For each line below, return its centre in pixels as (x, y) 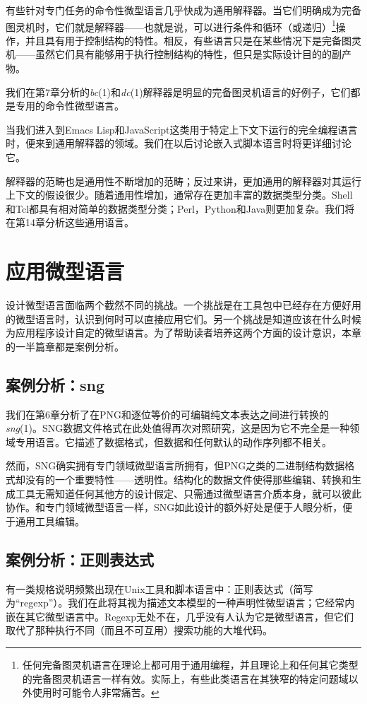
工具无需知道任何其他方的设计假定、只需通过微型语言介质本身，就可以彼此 (188, 493)
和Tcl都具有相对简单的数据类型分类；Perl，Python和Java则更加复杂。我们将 (180, 208)
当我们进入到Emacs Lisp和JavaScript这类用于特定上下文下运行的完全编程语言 (182, 129)
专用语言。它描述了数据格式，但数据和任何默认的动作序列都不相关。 (173, 441)
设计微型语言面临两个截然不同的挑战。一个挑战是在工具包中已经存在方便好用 (183, 305)
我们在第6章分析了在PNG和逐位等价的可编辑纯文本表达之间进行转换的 (168, 414)
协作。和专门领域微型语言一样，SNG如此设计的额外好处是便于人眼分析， (174, 507)
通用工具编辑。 (50, 521)
